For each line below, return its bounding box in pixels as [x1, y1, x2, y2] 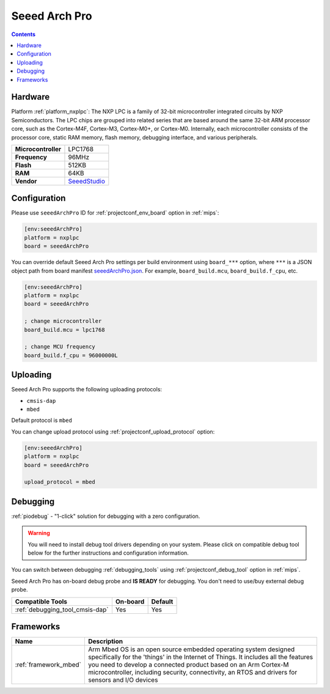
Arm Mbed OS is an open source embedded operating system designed [87, 645, 295, 654]
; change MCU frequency [24, 343, 96, 350]
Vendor [15, 177, 37, 185]
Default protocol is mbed [11, 416, 73, 424]
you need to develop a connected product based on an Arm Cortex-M [87, 660, 290, 669]
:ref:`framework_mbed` [15, 660, 82, 669]
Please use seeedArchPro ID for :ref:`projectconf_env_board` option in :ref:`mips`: [11, 209, 219, 216]
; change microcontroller [24, 318, 102, 325]
